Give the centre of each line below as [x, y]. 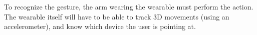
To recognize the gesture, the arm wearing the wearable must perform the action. [129, 6]
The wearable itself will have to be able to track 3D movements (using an [117, 16]
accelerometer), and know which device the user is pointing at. [100, 26]
